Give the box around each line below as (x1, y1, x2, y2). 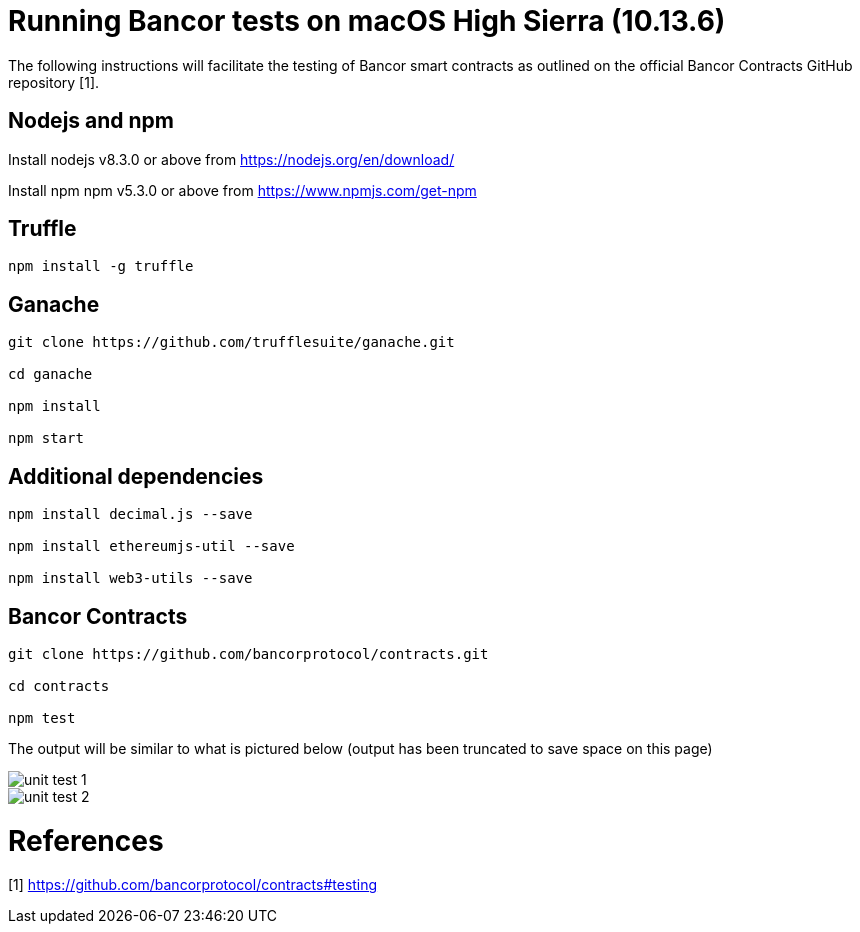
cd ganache (8, 366, 93, 383)
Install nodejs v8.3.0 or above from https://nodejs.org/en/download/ (8, 150, 455, 168)
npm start (8, 430, 84, 447)
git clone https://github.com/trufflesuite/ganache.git (8, 334, 455, 351)
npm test (8, 709, 76, 726)
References (8, 823, 164, 858)
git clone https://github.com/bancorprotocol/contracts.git (8, 645, 489, 662)
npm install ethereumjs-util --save (8, 538, 295, 555)
